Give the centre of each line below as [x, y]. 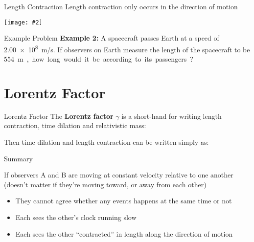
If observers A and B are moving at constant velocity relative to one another [119, 175]
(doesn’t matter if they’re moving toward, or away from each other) [105, 184]
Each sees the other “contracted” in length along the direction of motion [124, 233]
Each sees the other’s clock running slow [76, 217]
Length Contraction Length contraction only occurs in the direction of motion [121, 6]
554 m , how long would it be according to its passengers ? [99, 59]
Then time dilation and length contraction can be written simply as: [106, 142]
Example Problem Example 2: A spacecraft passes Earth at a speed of [112, 38]
